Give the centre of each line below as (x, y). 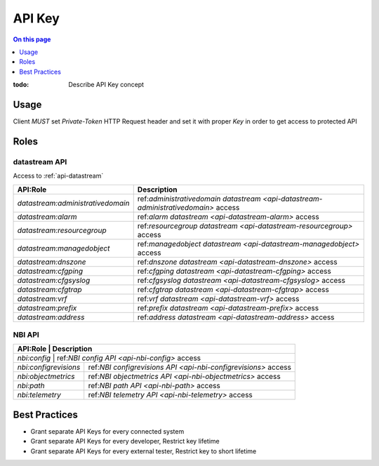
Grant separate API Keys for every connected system (107, 431)
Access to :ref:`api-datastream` (58, 176)
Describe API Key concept (106, 85)
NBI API (26, 335)
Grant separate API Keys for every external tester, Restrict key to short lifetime (144, 451)
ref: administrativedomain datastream (199, 199)
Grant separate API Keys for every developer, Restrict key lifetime (125, 441)
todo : (21, 85)
